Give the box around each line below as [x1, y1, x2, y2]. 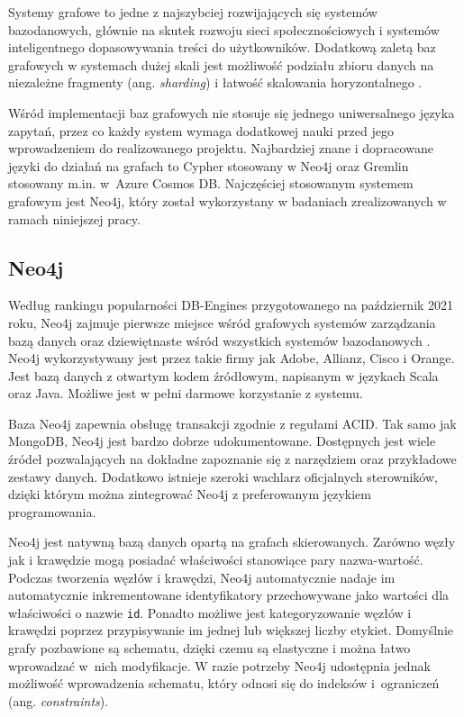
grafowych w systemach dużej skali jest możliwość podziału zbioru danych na [8, 55, 434, 74]
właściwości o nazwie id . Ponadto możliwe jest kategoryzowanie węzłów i [8, 603, 412, 622]
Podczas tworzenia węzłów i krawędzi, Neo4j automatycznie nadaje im [8, 567, 396, 586]
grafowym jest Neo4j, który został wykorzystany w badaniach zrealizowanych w [8, 191, 447, 210]
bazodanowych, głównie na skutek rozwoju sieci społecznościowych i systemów [8, 20, 440, 39]
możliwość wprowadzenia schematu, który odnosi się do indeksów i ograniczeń [8, 674, 440, 693]
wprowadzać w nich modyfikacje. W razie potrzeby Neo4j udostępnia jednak [8, 656, 431, 675]
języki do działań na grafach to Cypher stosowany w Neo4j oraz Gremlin [8, 156, 409, 175]
